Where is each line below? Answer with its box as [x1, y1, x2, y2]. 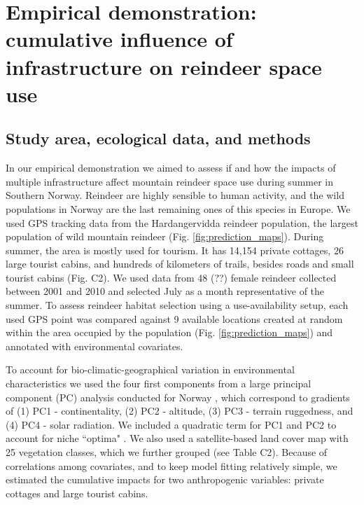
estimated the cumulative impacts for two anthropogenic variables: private [6, 472, 324, 487]
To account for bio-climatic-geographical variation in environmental [6, 362, 295, 377]
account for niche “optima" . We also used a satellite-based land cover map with [6, 431, 349, 445]
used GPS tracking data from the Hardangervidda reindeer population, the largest [6, 215, 359, 230]
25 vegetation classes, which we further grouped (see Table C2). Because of [6, 445, 328, 459]
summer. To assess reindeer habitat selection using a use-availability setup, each [6, 298, 349, 312]
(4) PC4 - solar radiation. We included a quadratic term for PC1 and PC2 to [6, 417, 337, 431]
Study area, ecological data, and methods [6, 127, 311, 149]
